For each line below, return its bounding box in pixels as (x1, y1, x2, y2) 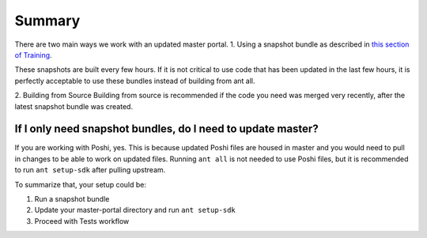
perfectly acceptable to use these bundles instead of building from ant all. (14, 76, 256, 85)
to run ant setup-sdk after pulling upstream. (14, 165, 166, 175)
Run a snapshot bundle (34, 194, 110, 203)
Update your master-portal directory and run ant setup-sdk (34, 206, 236, 215)
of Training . (14, 50, 52, 59)
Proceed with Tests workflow (34, 216, 130, 225)
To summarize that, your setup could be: (14, 179, 146, 189)
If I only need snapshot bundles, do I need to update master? (14, 123, 319, 136)
